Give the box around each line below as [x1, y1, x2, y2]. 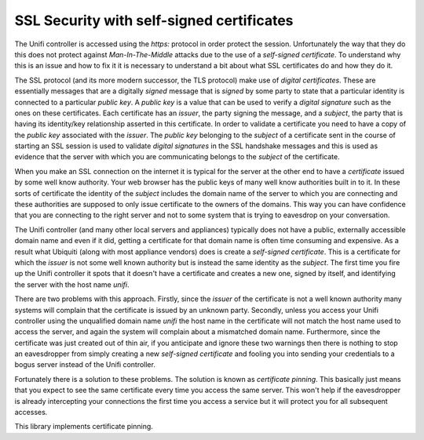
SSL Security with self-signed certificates [14, 12, 294, 29]
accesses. [14, 408, 48, 417]
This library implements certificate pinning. [14, 422, 153, 431]
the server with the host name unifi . [14, 279, 130, 289]
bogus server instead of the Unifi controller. [14, 360, 156, 369]
